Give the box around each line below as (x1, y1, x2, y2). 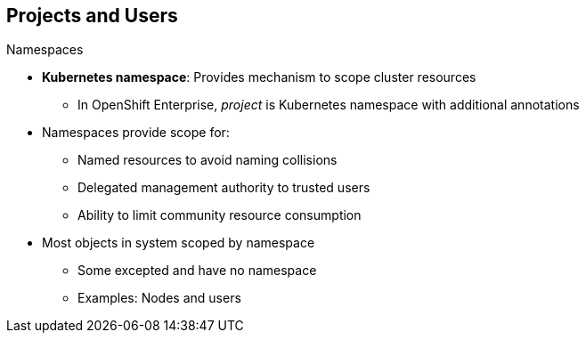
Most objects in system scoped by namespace (42, 235, 315, 251)
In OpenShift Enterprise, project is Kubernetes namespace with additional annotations (77, 97, 580, 113)
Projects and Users (6, 4, 178, 27)
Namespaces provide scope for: (42, 125, 230, 141)
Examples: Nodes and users (77, 290, 241, 306)
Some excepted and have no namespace (77, 263, 317, 279)
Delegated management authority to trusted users (77, 180, 370, 196)
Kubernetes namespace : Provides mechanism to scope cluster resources (42, 69, 476, 85)
